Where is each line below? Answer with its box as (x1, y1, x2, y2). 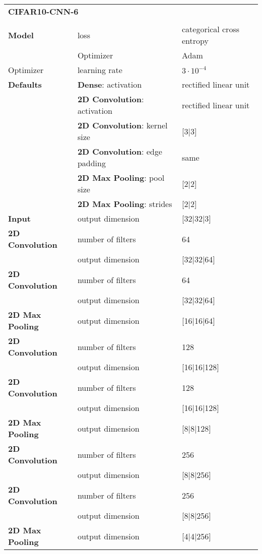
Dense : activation (77, 79, 142, 90)
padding (77, 157, 106, 169)
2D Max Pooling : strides (77, 198, 172, 210)
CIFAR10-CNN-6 (8, 6, 79, 17)
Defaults (8, 79, 42, 90)
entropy (181, 35, 209, 46)
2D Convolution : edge (77, 146, 162, 157)
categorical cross (181, 23, 240, 35)
